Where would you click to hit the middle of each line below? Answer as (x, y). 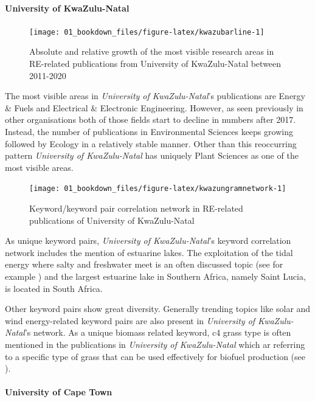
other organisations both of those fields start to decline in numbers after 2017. (151, 120)
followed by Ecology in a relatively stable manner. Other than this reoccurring (151, 143)
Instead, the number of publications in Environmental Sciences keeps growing (149, 132)
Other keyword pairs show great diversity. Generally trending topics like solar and (158, 309)
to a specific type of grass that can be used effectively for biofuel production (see (155, 356)
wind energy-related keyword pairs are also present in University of (130, 320)
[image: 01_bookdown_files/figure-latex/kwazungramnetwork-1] (158, 189)
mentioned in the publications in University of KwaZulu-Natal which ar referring (155, 344)
